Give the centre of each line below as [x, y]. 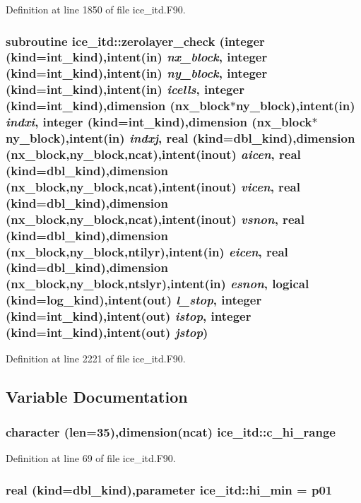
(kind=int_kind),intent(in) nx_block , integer [137, 57]
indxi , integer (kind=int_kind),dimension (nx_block [159, 122]
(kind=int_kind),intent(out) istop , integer [129, 316]
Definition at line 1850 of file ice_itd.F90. [96, 9]
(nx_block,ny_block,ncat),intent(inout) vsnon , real [155, 219]
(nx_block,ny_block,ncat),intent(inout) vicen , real [153, 186]
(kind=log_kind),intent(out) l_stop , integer [134, 300]
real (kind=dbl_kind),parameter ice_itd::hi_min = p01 [169, 489]
